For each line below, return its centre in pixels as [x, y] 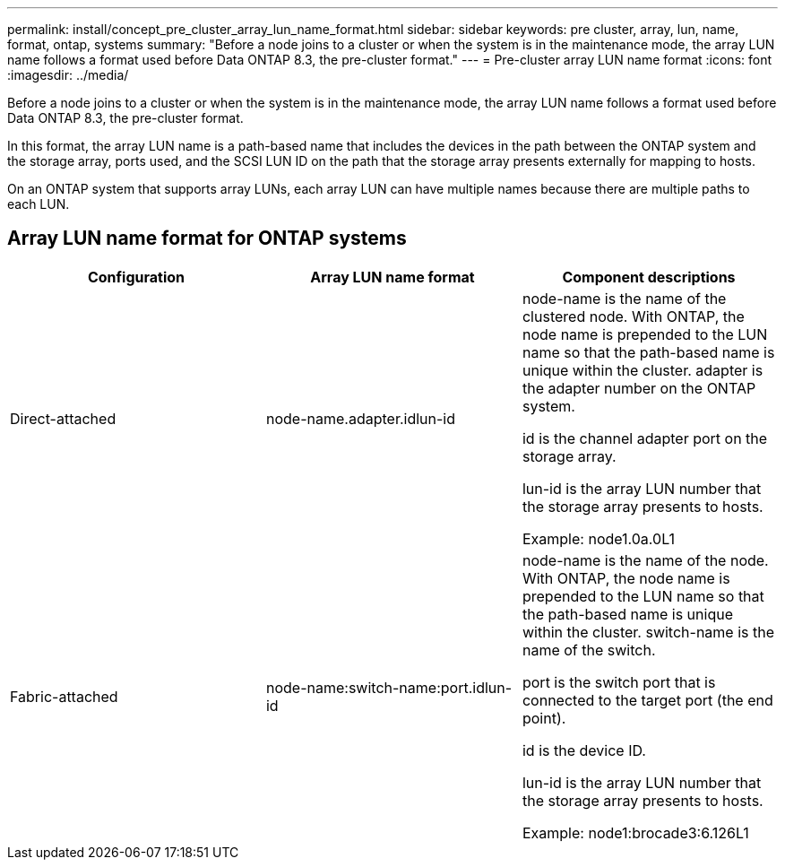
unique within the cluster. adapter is [643, 370]
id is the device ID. [584, 750]
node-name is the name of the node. [645, 560]
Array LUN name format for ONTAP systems [207, 238]
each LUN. [39, 204]
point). [544, 718]
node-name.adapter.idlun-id [360, 418]
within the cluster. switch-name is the [648, 632]
